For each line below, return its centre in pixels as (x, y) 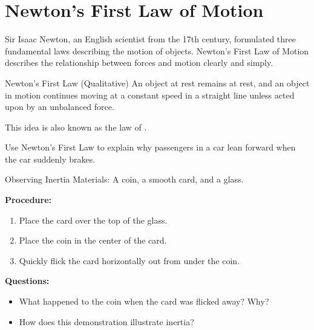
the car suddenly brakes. (50, 159)
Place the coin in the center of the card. (93, 240)
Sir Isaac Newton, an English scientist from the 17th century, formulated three (150, 39)
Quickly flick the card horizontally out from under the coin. (129, 260)
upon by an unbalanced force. (60, 107)
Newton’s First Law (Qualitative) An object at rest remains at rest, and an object (157, 82)
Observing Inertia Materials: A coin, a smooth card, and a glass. (124, 179)
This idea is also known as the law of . (76, 127)
